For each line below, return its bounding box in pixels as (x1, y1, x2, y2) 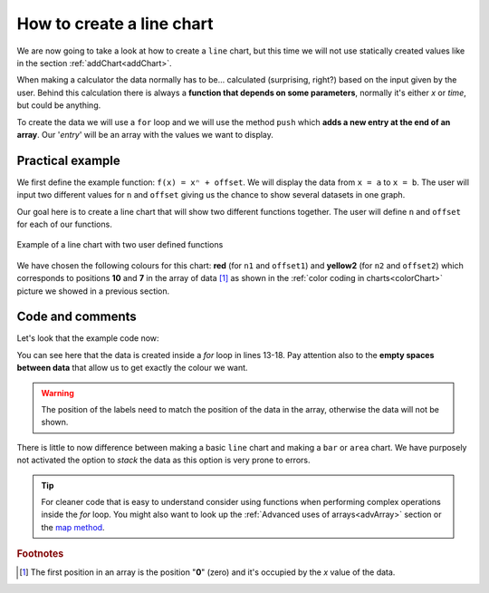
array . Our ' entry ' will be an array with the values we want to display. (16, 129, 273, 140)
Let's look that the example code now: (16, 333, 159, 344)
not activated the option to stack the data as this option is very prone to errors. (16, 454, 311, 466)
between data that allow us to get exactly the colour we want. (16, 363, 248, 374)
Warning (41, 387, 74, 398)
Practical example (16, 152, 121, 168)
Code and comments (16, 309, 138, 325)
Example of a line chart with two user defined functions (16, 239, 224, 250)
